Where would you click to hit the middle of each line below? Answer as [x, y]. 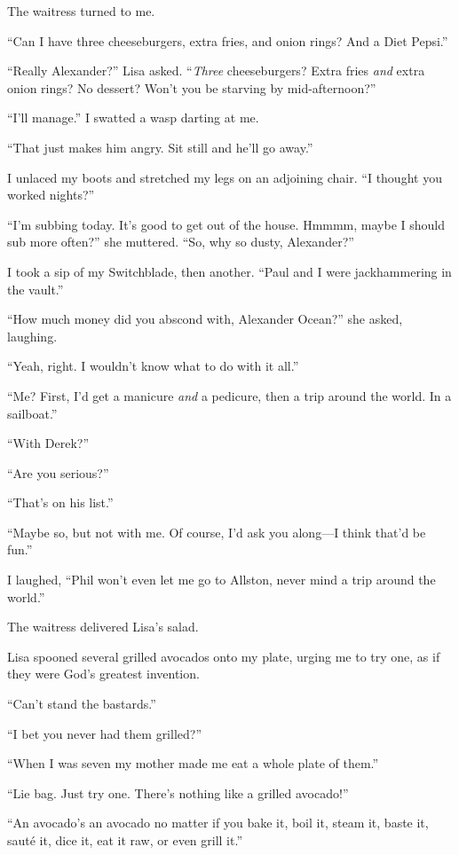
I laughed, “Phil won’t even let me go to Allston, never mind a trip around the [222, 580]
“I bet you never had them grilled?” [105, 733]
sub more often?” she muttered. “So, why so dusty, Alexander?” [181, 242]
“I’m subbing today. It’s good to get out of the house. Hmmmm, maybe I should [226, 224]
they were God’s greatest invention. [103, 674]
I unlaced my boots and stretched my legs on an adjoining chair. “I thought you [225, 177]
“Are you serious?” [58, 472]
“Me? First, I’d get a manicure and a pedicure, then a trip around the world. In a [229, 395]
